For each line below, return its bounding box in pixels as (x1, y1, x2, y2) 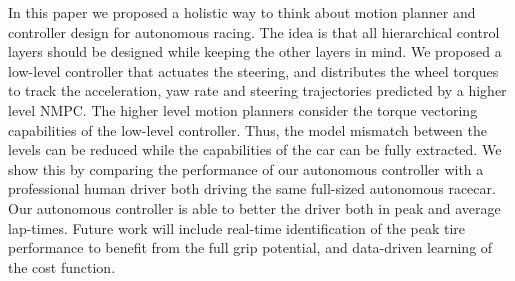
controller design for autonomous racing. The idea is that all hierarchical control (8, 21, 500, 42)
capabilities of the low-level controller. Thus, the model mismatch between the (8, 119, 487, 140)
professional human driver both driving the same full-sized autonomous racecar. (8, 178, 496, 199)
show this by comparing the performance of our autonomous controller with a (8, 158, 484, 179)
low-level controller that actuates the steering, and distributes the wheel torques (8, 60, 499, 81)
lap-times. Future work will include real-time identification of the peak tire (8, 217, 466, 238)
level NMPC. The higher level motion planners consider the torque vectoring (8, 99, 478, 120)
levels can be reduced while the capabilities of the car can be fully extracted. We (8, 139, 502, 160)
